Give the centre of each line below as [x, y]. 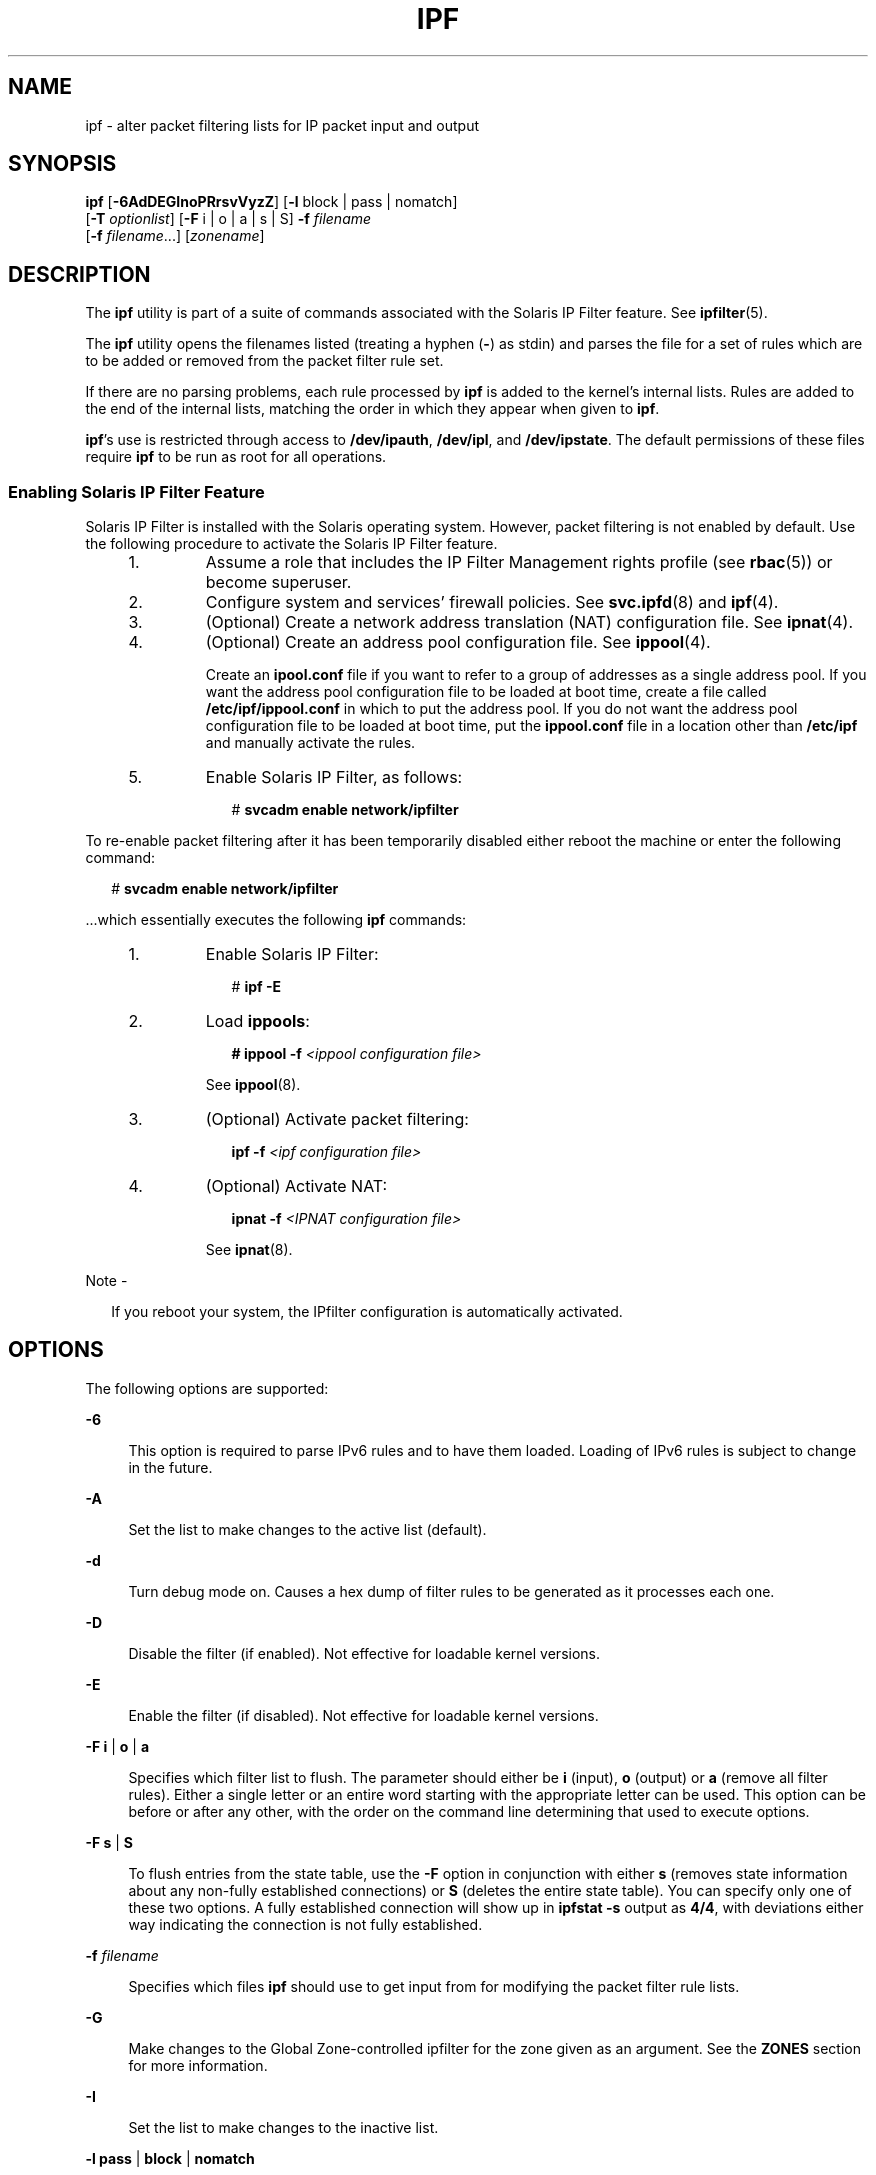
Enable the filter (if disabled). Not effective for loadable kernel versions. [363, 1715]
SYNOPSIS [62, 164]
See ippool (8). [253, 1085]
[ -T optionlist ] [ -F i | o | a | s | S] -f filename [228, 219]
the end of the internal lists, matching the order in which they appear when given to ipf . [372, 409]
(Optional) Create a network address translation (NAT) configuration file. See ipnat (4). [529, 622]
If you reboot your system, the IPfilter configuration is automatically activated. [367, 1312]
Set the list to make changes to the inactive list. [283, 2127]
